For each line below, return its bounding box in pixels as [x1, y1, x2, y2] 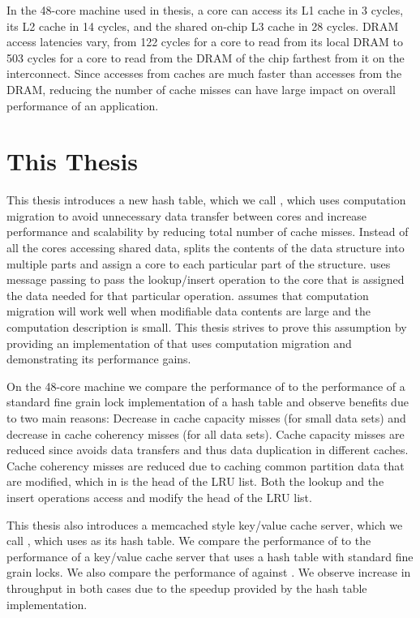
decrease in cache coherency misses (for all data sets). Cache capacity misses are [6, 425, 405, 442]
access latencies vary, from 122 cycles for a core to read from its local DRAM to [6, 33, 403, 50]
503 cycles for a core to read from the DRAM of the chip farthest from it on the [6, 49, 405, 66]
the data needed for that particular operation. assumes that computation [6, 286, 369, 303]
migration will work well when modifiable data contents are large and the [6, 303, 371, 320]
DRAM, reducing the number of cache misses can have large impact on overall [6, 80, 396, 97]
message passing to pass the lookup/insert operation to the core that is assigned [6, 271, 405, 288]
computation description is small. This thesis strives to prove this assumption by [6, 319, 407, 336]
